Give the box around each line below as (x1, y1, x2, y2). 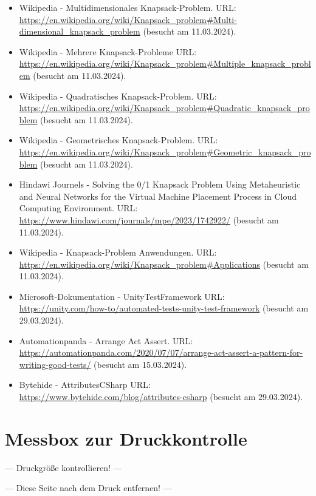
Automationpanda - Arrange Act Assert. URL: (19, 334, 193, 347)
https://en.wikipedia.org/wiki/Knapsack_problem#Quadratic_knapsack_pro (19, 101, 310, 114)
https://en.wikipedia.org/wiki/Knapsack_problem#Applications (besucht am (19, 257, 309, 270)
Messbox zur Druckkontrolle (5, 426, 247, 450)
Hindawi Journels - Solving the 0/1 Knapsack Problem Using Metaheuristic (19, 178, 301, 191)
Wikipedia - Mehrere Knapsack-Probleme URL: (19, 45, 197, 58)
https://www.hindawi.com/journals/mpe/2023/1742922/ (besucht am (19, 213, 279, 226)
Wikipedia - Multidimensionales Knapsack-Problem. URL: (19, 1, 236, 13)
